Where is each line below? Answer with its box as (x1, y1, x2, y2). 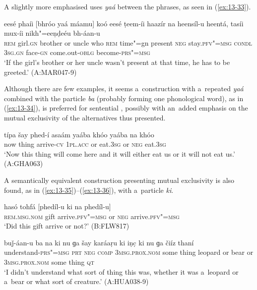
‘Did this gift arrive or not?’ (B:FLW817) (4, 221, 129, 231)
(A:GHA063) (4, 158, 43, 169)
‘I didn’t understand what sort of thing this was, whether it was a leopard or (4, 266, 239, 277)
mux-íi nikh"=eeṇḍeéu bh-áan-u (4, 28, 100, 38)
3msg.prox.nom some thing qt (4, 257, 95, 267)
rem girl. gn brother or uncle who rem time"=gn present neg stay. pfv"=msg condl (4, 37, 252, 48)
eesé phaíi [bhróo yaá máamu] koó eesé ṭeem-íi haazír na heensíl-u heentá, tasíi (4, 18, 244, 28)
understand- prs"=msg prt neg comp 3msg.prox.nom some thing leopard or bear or (4, 247, 254, 257)
